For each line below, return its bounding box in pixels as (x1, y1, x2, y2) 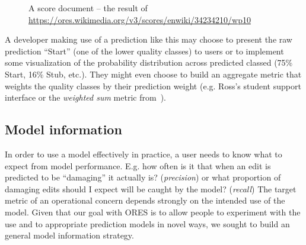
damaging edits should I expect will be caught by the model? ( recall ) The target (5, 182, 297, 195)
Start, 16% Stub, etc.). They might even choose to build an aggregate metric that (5, 67, 302, 80)
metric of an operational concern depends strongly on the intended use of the (5, 194, 285, 207)
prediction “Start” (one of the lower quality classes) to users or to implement (5, 44, 284, 57)
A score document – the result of (28, 2, 148, 14)
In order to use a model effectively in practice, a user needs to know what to (5, 147, 282, 160)
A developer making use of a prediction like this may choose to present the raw (5, 33, 292, 46)
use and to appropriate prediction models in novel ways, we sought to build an (5, 217, 290, 230)
